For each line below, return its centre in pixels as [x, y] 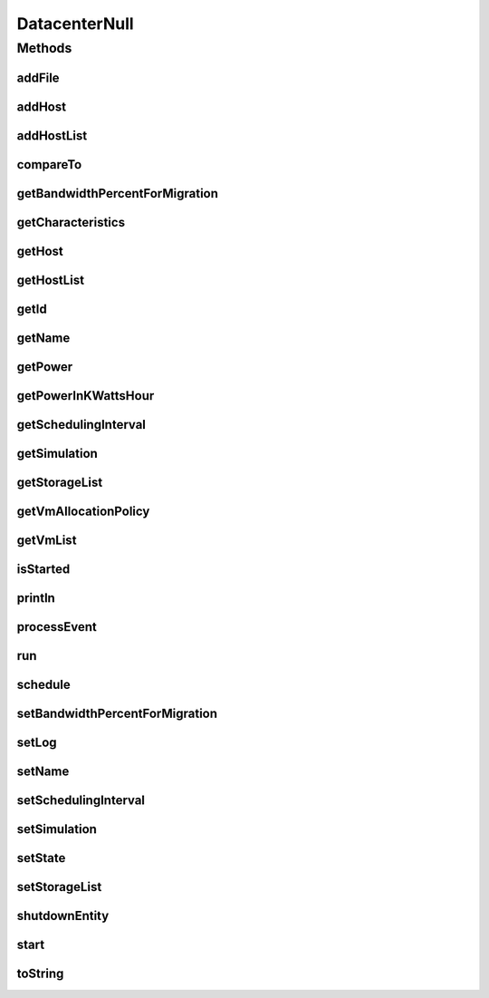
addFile [38, 78]
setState [41, 858]
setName [43, 771]
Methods [44, 48]
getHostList [51, 280]
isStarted [43, 569]
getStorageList [60, 482]
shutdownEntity [63, 916]
